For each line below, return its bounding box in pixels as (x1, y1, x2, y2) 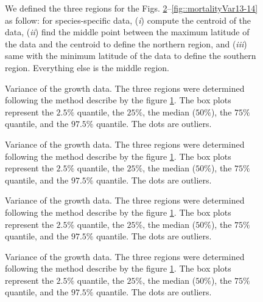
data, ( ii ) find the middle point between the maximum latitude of (5, 26, 250, 38)
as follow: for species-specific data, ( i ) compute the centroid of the (5, 13, 251, 26)
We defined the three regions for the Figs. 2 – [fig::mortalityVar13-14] (5, 2, 258, 14)
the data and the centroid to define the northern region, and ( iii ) (5, 37, 247, 50)
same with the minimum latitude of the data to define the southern (5, 49, 256, 62)
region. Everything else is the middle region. (5, 61, 169, 74)
